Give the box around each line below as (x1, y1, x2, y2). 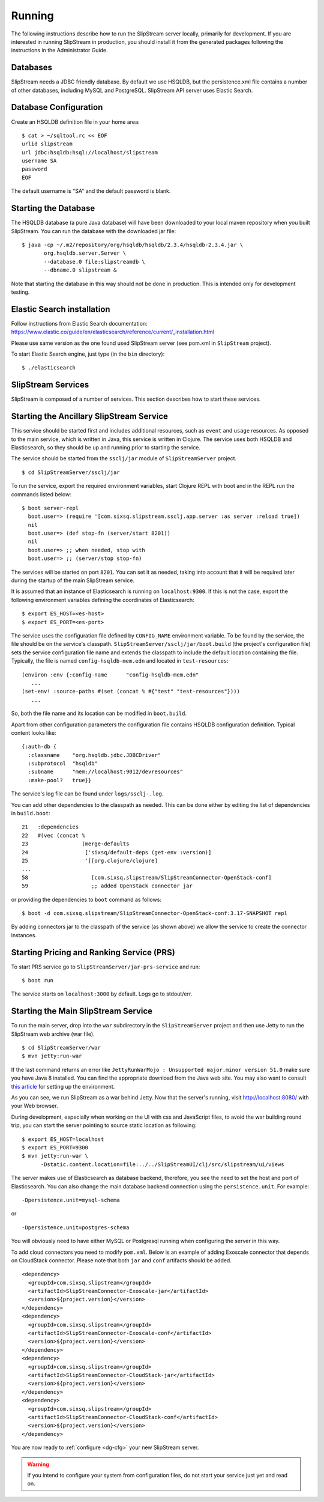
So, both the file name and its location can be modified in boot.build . (11, 710, 187, 717)
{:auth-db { (22, 743, 57, 750)
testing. (11, 288, 30, 296)
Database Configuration (11, 102, 103, 112)
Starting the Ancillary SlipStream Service (11, 412, 168, 422)
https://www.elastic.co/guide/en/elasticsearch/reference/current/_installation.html (11, 328, 215, 336)
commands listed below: (11, 490, 71, 498)
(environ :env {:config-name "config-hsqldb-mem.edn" (22, 671, 199, 678)
